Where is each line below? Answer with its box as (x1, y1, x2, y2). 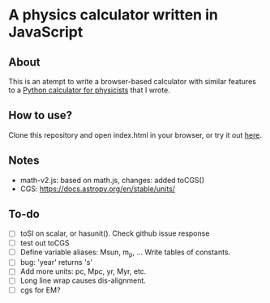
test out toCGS (19, 237, 70, 248)
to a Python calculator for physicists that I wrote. (8, 85, 170, 95)
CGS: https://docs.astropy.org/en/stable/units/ (19, 184, 176, 194)
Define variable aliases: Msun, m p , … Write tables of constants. (19, 247, 231, 258)
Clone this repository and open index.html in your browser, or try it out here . (8, 130, 262, 139)
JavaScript (8, 23, 84, 41)
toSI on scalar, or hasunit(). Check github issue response (19, 228, 210, 238)
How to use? (8, 109, 73, 122)
